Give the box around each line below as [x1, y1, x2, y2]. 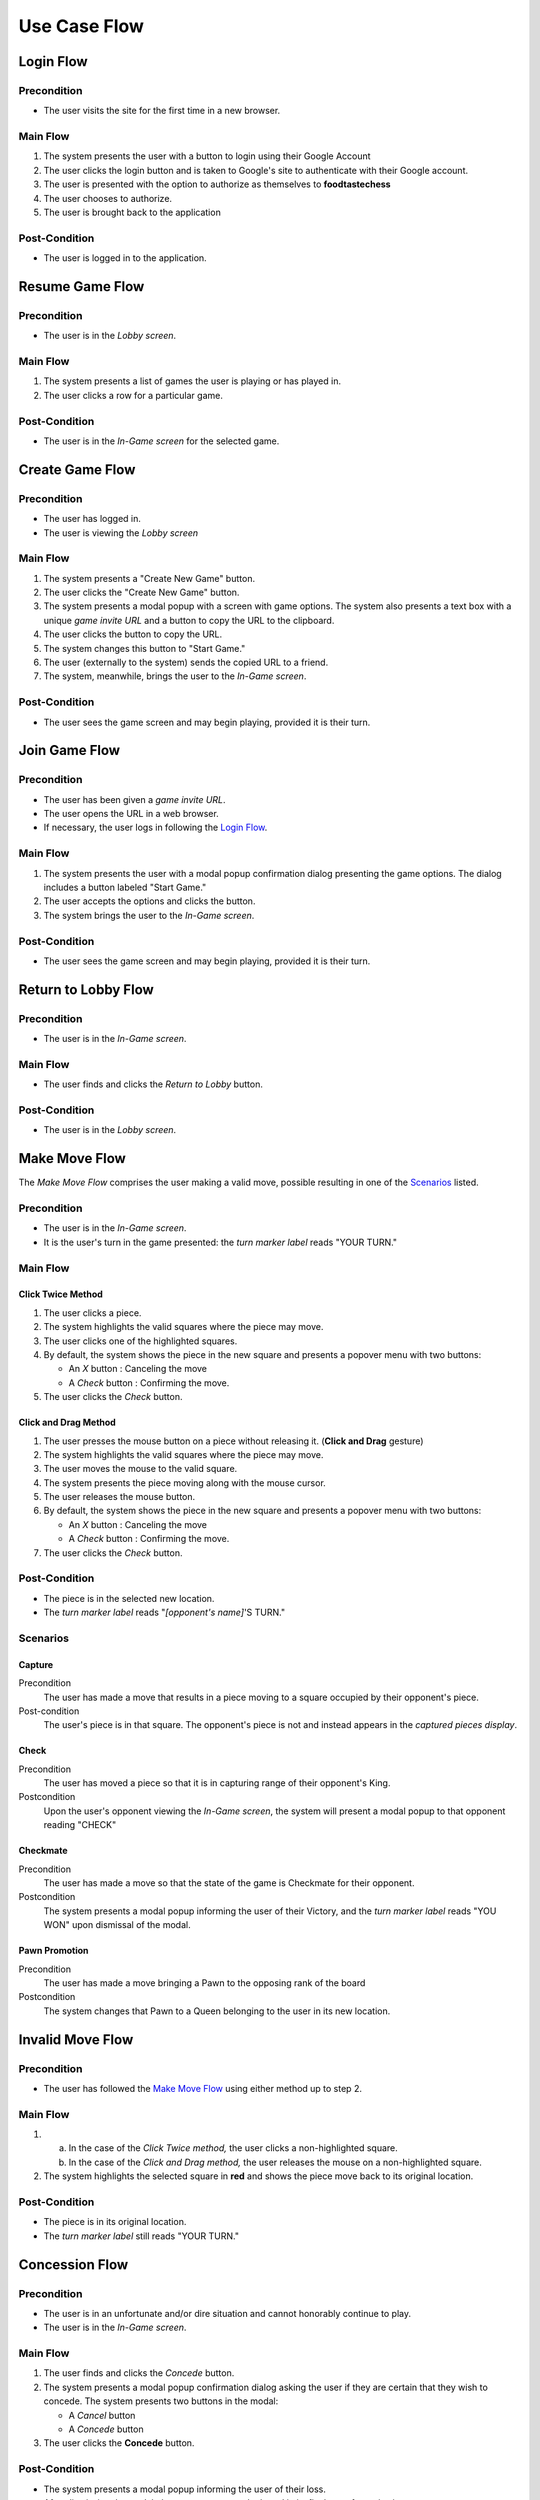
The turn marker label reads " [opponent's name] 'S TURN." [43, 1606, 285, 1619]
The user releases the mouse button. [43, 1491, 196, 1503]
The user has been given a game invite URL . [43, 793, 226, 805]
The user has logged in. [43, 513, 142, 525]
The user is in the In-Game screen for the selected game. [43, 435, 280, 447]
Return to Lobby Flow [18, 981, 154, 998]
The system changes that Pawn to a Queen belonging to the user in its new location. [43, 2005, 391, 2017]
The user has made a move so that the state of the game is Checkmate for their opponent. [43, 1877, 415, 1889]
